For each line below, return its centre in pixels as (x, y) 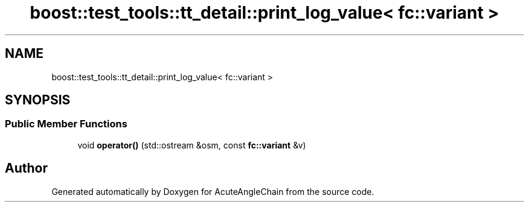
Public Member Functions (66, 124)
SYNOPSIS (38, 100)
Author (26, 168)
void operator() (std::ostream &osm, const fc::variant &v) (192, 145)
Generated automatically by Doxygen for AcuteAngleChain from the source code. (213, 191)
